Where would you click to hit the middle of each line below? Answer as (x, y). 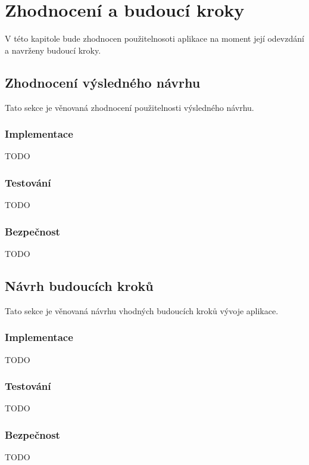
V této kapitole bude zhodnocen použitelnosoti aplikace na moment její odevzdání (154, 38)
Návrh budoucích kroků (79, 285)
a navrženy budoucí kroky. (53, 50)
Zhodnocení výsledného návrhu (103, 82)
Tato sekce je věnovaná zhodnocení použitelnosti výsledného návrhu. (129, 107)
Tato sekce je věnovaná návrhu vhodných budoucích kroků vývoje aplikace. (142, 310)
